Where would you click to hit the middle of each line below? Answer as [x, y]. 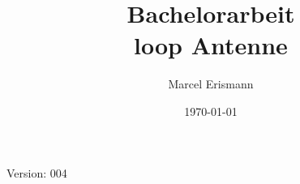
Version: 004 [37, 172]
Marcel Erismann [211, 84]
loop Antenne [211, 45]
